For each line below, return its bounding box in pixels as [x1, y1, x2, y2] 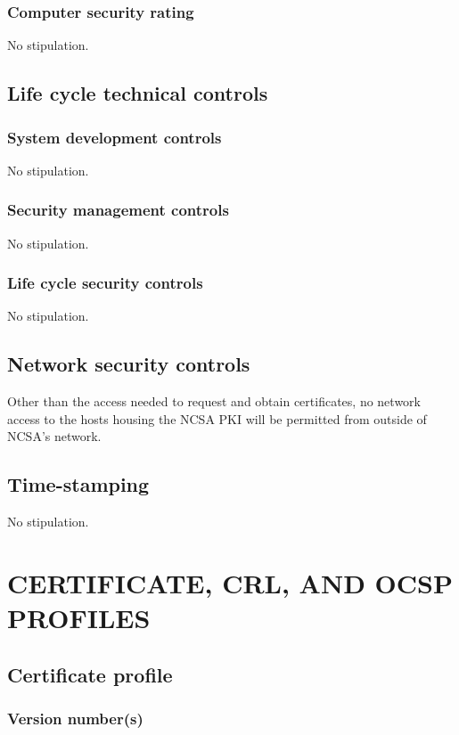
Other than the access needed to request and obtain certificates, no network [7, 392, 421, 411]
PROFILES [7, 600, 151, 636]
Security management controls [7, 199, 229, 221]
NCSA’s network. [7, 427, 102, 445]
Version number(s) [7, 707, 143, 730]
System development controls [7, 126, 222, 148]
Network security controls [7, 350, 250, 378]
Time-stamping [7, 470, 150, 498]
